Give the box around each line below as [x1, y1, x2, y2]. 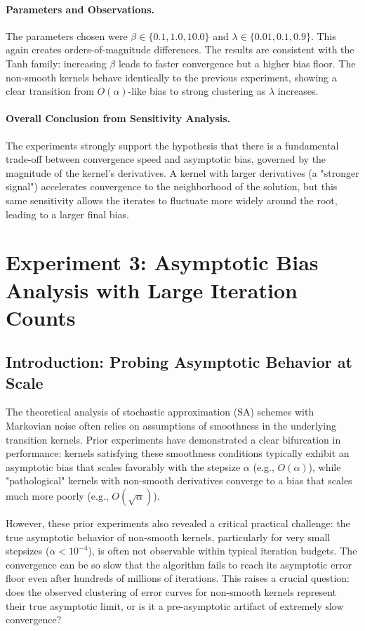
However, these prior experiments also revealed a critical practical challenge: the [6, 516, 350, 531]
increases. [277, 84, 319, 98]
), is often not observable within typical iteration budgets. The [88, 543, 357, 558]
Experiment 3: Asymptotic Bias [6, 248, 319, 277]
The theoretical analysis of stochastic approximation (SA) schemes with [6, 404, 314, 419]
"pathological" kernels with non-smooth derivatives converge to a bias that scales [6, 473, 352, 488]
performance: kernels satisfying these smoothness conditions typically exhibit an [6, 446, 350, 460]
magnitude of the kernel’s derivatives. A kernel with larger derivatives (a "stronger [6, 165, 359, 180]
